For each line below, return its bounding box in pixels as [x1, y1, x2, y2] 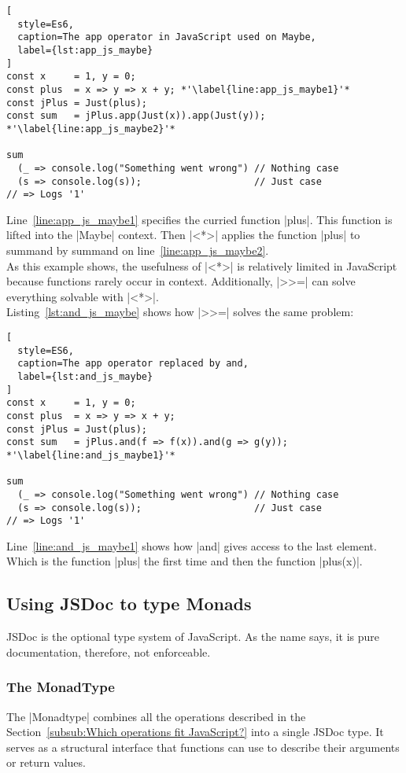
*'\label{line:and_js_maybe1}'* [6, 449, 175, 461]
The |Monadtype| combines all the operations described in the [6, 708, 306, 724]
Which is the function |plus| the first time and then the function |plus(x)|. [6, 553, 363, 569]
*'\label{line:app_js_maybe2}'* [6, 123, 175, 134]
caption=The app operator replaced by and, [17, 358, 249, 370]
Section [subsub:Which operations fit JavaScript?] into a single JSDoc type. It [6, 723, 384, 740]
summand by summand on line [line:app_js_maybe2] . [6, 242, 269, 259]
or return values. [6, 754, 86, 771]
